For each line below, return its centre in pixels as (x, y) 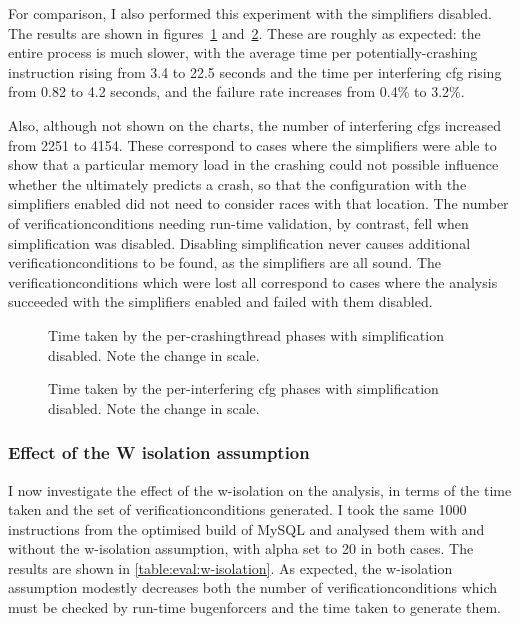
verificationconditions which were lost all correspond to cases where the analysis (253, 281)
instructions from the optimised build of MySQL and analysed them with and (246, 528)
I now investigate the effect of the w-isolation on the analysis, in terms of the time (260, 489)
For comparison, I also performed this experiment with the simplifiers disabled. (250, 13)
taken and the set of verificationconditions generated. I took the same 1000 (237, 509)
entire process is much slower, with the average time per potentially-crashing (243, 52)
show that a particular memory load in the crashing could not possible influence (253, 164)
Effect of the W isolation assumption (159, 452)
